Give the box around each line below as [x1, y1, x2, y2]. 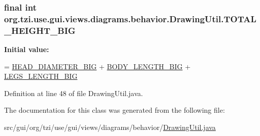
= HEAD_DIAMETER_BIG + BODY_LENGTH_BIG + [4, 61, 191, 71]
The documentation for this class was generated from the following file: [4, 105, 225, 115]
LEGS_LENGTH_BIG [4, 71, 78, 81]
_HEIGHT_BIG [4, 24, 76, 36]
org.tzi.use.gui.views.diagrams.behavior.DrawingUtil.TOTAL [4, 12, 256, 25]
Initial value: [4, 44, 49, 55]
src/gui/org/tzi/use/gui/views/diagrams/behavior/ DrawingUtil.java [4, 122, 216, 132]
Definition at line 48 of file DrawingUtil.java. [4, 87, 143, 98]
